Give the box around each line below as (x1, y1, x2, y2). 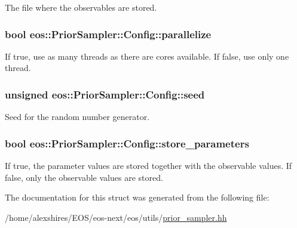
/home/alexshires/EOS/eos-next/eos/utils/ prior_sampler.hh (5, 211, 227, 223)
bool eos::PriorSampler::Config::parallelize (5, 26, 212, 41)
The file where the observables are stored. (5, 1, 157, 13)
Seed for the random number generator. (5, 110, 150, 123)
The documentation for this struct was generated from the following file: (5, 191, 270, 204)
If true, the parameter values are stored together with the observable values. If (5, 159, 292, 172)
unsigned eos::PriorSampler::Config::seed (5, 87, 205, 101)
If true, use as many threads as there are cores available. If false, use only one (5, 50, 289, 62)
